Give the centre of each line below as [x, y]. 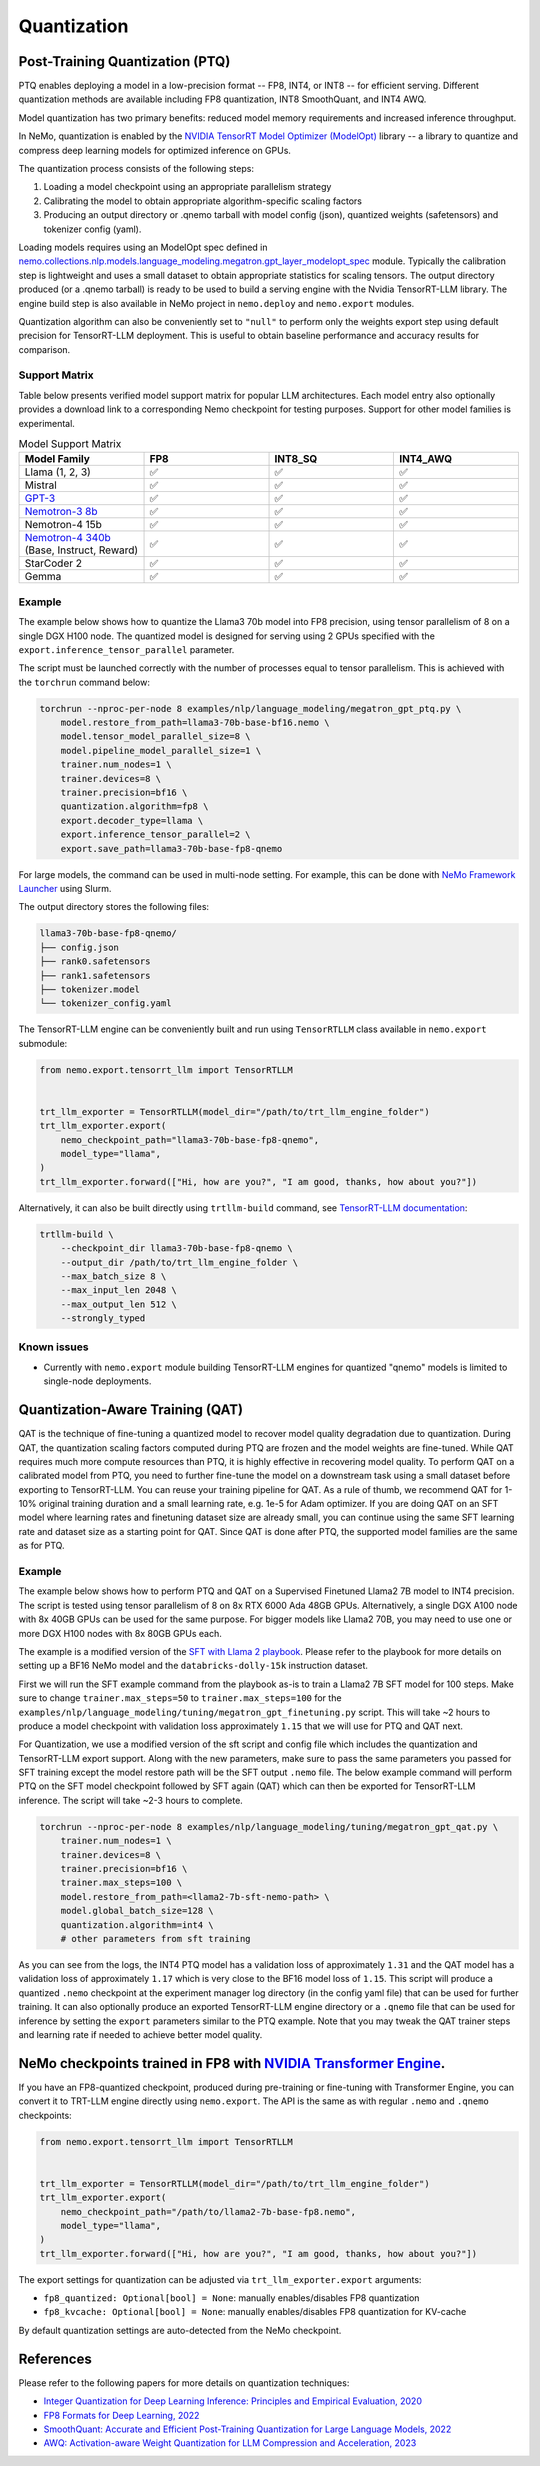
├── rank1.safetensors [95, 975]
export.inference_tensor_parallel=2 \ [155, 834]
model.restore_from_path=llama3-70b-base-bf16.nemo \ [195, 723]
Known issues [53, 1347]
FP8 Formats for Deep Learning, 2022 [121, 2415]
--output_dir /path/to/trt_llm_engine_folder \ [179, 1262]
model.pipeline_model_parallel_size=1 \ [161, 750]
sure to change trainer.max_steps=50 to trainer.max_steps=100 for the [180, 1698]
